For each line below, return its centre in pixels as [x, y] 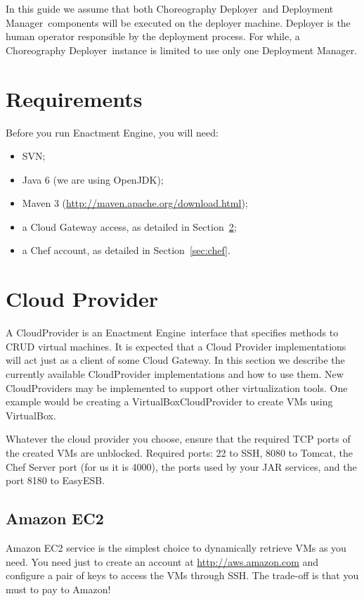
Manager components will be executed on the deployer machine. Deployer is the [178, 22]
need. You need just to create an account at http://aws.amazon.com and [162, 561]
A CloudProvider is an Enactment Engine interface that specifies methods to [172, 333]
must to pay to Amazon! [58, 589]
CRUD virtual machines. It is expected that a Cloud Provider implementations [176, 346]
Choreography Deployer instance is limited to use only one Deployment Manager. [182, 50]
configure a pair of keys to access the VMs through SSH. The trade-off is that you [182, 575]
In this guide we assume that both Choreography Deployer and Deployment [170, 8]
